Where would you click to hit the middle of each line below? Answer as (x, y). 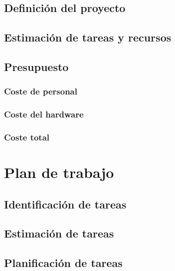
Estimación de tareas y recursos (88, 37)
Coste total (27, 137)
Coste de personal (41, 91)
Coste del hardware (44, 114)
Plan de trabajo (59, 172)
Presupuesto (36, 66)
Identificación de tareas (65, 204)
